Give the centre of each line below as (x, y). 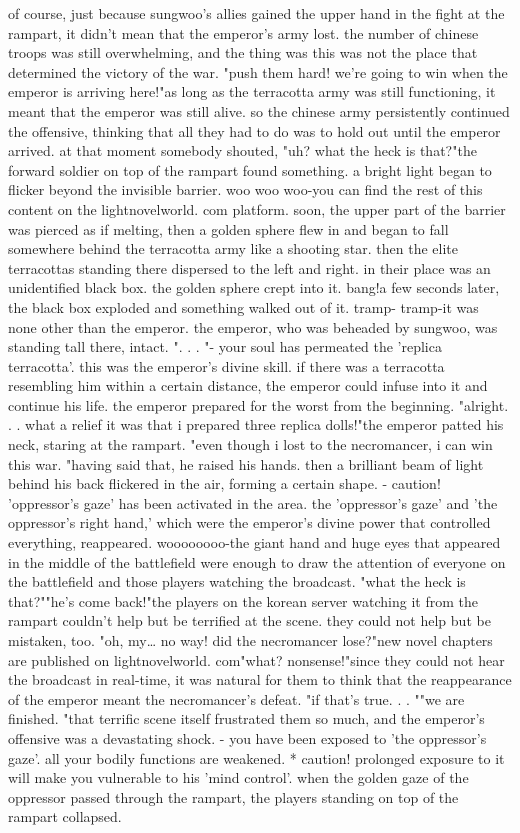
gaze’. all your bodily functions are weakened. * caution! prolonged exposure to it (256, 757)
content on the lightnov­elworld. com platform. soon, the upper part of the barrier (257, 208)
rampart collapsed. (65, 816)
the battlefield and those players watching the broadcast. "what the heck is (237, 581)
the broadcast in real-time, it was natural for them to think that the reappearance (260, 679)
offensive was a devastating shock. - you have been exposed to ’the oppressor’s (247, 737)
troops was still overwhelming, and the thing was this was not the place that (243, 52)
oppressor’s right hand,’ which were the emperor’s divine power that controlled (249, 522)
